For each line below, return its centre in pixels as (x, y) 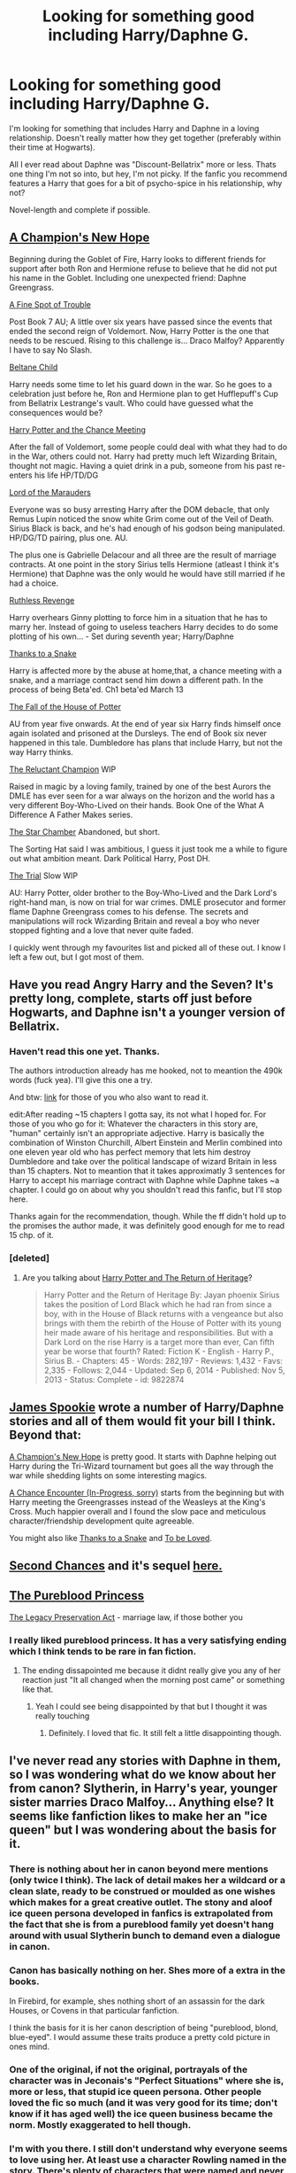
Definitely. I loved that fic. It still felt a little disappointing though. (165, 1733)
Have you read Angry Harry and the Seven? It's (141, 985)
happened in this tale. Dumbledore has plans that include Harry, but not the (146, 743)
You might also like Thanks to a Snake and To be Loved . (110, 1538)
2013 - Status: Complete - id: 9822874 (114, 1379)
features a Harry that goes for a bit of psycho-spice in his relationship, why (146, 183)
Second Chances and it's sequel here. (116, 1565)
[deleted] (30, 1258)
